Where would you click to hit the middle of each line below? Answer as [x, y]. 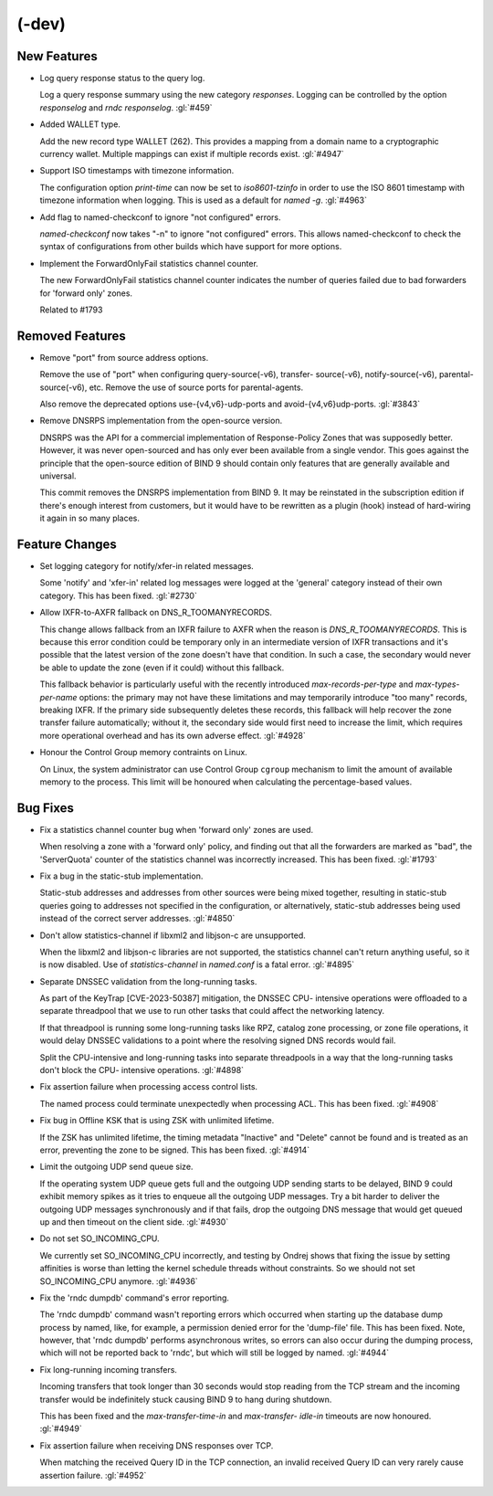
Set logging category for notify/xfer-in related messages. [147, 566]
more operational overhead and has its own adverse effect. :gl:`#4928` [173, 735]
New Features [57, 56]
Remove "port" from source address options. [124, 357]
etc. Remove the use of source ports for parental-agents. [196, 387]
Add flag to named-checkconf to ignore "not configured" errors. [161, 217]
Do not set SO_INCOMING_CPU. [100, 1238]
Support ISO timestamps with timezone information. [137, 171]
